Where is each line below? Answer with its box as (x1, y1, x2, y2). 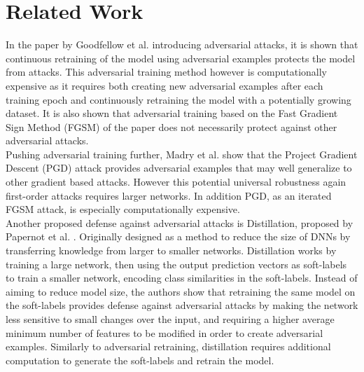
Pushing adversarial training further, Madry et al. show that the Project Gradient (6, 146, 358, 161)
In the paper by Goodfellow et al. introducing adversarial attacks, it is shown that (6, 37, 358, 52)
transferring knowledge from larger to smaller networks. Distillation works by (6, 243, 337, 258)
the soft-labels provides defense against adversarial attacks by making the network (6, 298, 358, 312)
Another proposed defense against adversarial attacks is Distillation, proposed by (6, 215, 353, 230)
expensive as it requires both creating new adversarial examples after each (6, 78, 323, 92)
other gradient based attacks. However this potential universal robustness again (6, 174, 346, 189)
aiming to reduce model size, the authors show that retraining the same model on (6, 284, 356, 298)
